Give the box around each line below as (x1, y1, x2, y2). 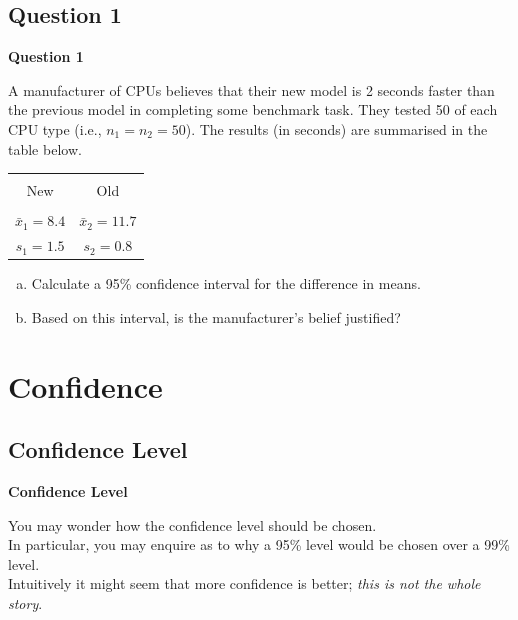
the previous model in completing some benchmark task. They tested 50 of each (8, 99, 498, 120)
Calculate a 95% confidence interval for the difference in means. (31, 273, 421, 294)
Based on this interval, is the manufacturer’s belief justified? (31, 306, 401, 327)
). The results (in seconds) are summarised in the (185, 118, 488, 139)
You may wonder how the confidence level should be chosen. (8, 514, 377, 535)
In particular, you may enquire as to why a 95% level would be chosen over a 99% (8, 534, 510, 555)
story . (8, 592, 43, 613)
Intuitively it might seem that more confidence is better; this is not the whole (8, 573, 481, 594)
